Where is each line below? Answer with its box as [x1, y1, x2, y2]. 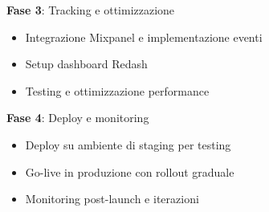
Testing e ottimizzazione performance [25, 82, 210, 99]
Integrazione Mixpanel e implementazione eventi [25, 28, 263, 45]
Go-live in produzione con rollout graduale [25, 163, 234, 180]
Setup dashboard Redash [25, 55, 148, 72]
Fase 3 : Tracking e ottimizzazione [6, 2, 175, 18]
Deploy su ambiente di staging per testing [25, 136, 231, 153]
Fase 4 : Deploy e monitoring [6, 109, 149, 126]
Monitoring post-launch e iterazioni [25, 190, 199, 207]
